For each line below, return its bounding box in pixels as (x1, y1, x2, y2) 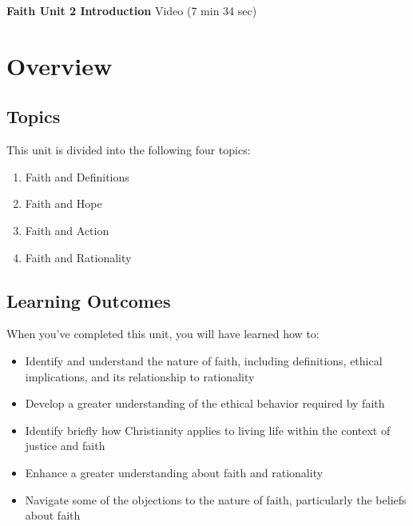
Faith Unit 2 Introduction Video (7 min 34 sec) (6, 2, 257, 18)
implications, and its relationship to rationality (25, 368, 255, 385)
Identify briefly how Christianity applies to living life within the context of (25, 421, 391, 438)
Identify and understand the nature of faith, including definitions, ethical (25, 352, 383, 369)
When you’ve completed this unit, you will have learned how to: (6, 325, 320, 342)
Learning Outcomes (6, 288, 171, 313)
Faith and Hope (25, 195, 102, 212)
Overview (6, 49, 113, 82)
